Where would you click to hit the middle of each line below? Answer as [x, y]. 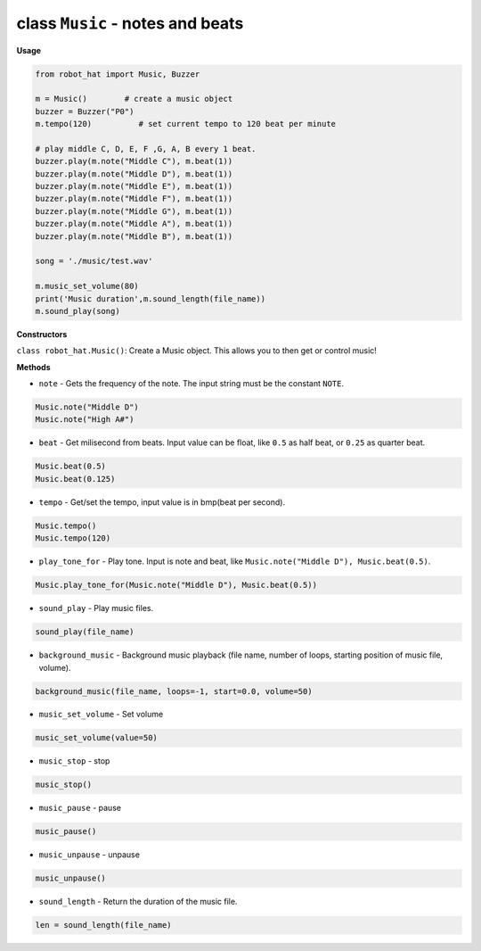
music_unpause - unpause [89, 855]
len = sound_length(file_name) [104, 925]
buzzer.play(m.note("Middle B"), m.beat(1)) [134, 236]
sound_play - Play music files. [96, 608]
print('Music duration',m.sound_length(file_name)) [151, 298]
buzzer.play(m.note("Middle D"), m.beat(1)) [134, 174]
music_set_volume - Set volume [101, 715]
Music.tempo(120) [73, 538]
